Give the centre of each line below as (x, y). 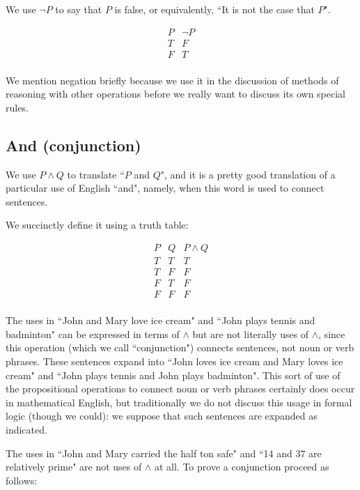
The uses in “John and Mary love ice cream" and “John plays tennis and (161, 320)
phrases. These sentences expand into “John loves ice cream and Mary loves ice (174, 361)
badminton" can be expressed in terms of (93, 334)
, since (332, 334)
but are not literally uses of (251, 334)
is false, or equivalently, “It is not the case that (214, 9)
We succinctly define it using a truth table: (97, 225)
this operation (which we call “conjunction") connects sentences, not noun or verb (180, 347)
